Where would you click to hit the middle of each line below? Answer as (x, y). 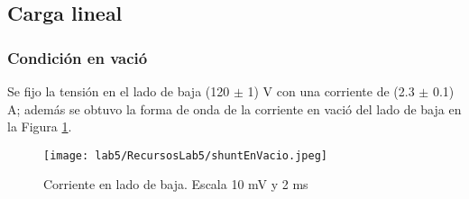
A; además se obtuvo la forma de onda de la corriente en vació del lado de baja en (234, 109)
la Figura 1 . (40, 127)
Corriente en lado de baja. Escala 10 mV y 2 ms (176, 184)
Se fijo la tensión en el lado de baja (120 (119, 91)
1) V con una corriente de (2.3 (331, 91)
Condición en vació (78, 57)
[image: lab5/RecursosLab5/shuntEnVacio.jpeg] (185, 155)
